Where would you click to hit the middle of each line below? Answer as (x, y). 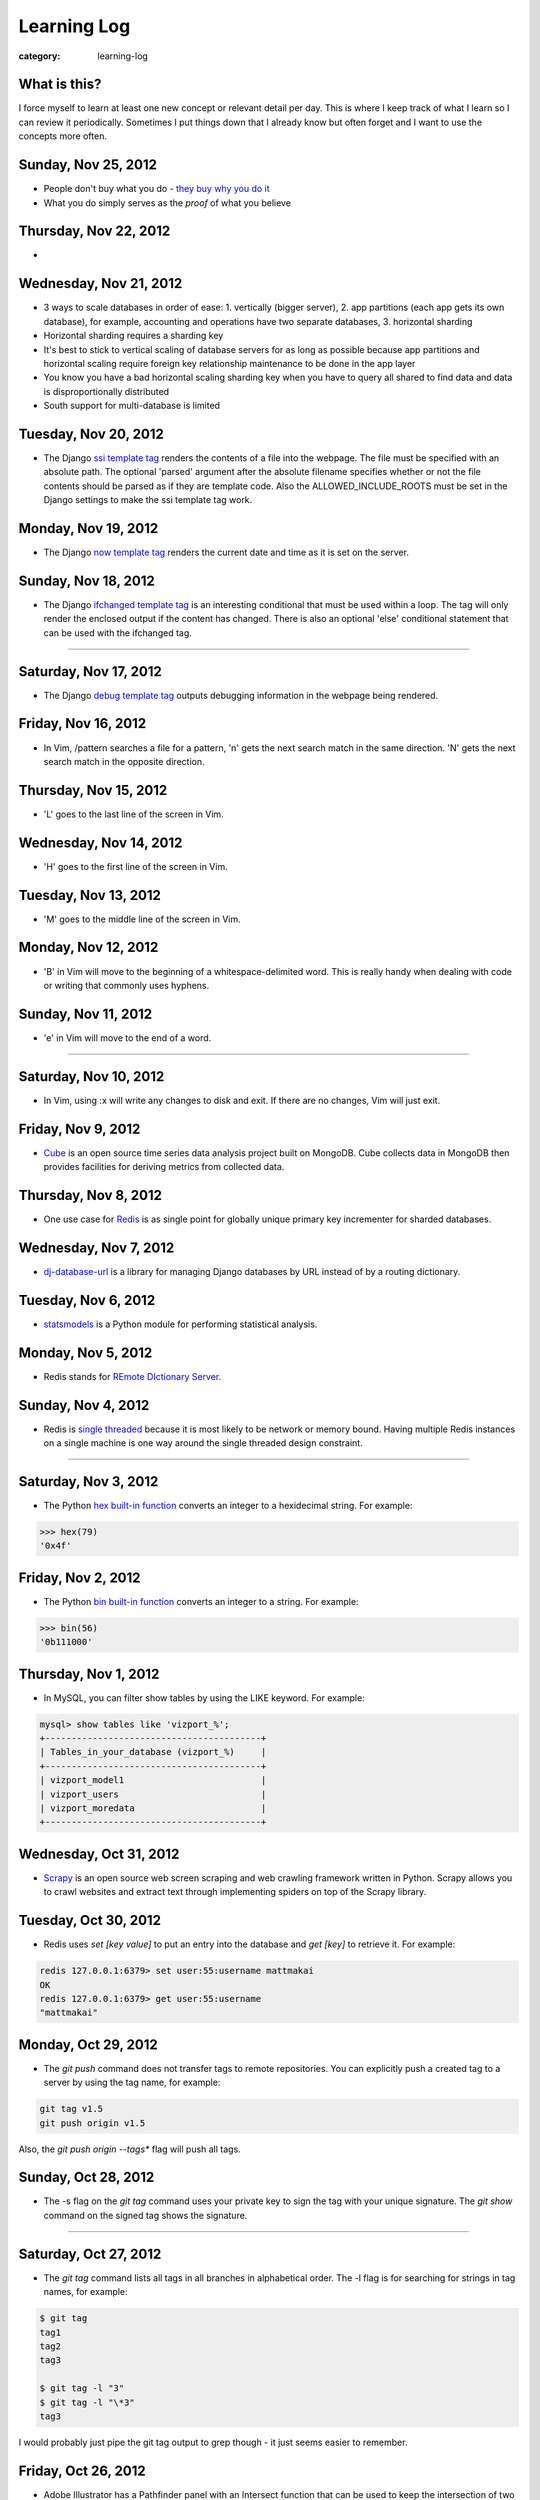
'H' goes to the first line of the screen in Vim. (136, 866)
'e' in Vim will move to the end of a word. (127, 1037)
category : (39, 56)
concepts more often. (62, 136)
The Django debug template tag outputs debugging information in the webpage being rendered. (241, 695)
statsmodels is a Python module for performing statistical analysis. (180, 1324)
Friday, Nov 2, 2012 (79, 1577)
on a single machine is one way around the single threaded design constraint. (203, 1443)
